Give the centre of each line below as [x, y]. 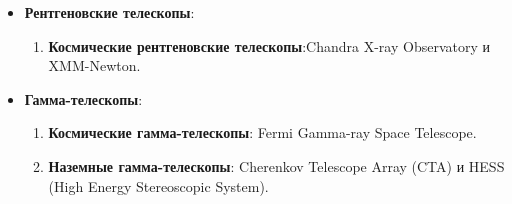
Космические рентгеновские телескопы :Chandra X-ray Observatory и [269, 45]
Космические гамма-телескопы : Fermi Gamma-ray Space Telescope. [262, 132]
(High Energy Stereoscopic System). [158, 185]
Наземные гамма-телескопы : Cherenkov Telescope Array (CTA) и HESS [276, 165]
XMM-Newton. [94, 65]
